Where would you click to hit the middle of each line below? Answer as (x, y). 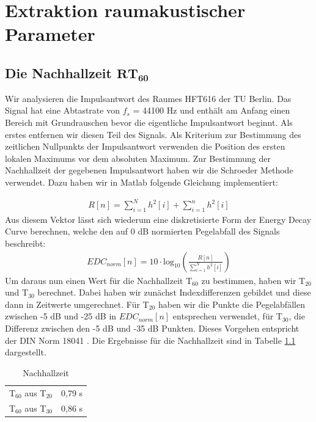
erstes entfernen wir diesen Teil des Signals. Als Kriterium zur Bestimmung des (153, 134)
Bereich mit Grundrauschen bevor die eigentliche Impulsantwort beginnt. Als (149, 122)
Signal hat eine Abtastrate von (62, 110)
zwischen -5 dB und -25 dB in (61, 316)
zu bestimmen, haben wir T (253, 280)
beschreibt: (25, 243)
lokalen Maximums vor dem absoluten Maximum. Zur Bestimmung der (138, 158)
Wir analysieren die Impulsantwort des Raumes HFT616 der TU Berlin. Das (148, 98)
